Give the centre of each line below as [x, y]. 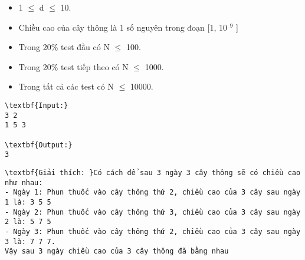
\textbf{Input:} [37, 105]
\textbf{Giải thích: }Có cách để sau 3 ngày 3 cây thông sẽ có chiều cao [153, 172]
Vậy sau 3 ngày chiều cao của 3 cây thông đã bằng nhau [117, 251]
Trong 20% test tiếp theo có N [73, 66]
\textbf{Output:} [39, 145]
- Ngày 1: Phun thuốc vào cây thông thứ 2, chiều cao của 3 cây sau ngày [153, 192]
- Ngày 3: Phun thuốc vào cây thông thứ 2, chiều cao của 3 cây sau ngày [153, 231]
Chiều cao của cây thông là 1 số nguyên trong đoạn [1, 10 [123, 27]
